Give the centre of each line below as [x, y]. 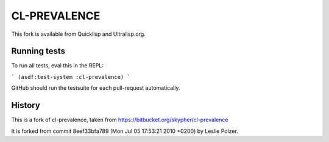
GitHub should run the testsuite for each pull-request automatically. [96, 88]
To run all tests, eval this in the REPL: [57, 66]
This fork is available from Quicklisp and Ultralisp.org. [78, 34]
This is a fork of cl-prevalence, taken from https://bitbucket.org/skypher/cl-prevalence [120, 120]
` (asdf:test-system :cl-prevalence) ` [71, 77]
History [26, 105]
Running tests [38, 51]
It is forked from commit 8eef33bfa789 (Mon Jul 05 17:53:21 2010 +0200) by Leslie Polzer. [125, 131]
